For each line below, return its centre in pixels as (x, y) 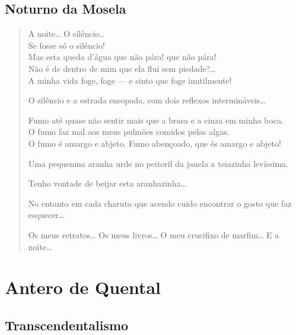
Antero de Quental (83, 287)
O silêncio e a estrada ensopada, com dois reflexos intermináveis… (147, 100)
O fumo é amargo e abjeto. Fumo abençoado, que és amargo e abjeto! (155, 143)
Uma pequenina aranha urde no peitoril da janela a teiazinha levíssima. (158, 163)
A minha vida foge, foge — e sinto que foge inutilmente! (130, 80)
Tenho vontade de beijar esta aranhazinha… (107, 183)
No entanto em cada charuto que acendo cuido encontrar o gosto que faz (160, 203)
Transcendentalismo (67, 325)
